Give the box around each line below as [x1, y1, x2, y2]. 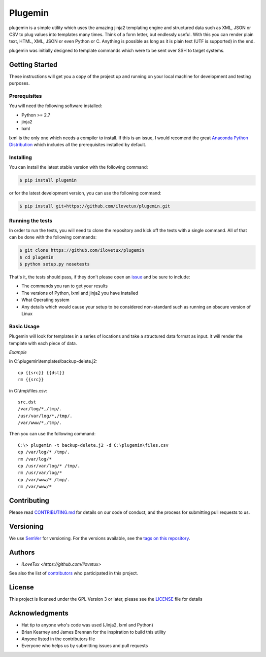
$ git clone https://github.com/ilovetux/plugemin [19, 247, 145, 253]
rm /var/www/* [18, 484, 52, 490]
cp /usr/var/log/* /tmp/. [18, 463, 81, 469]
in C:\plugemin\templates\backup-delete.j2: [9, 358, 98, 364]
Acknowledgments [9, 609, 69, 618]
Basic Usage [9, 323, 40, 330]
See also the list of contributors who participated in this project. [9, 570, 138, 576]
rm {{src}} [18, 377, 44, 383]
